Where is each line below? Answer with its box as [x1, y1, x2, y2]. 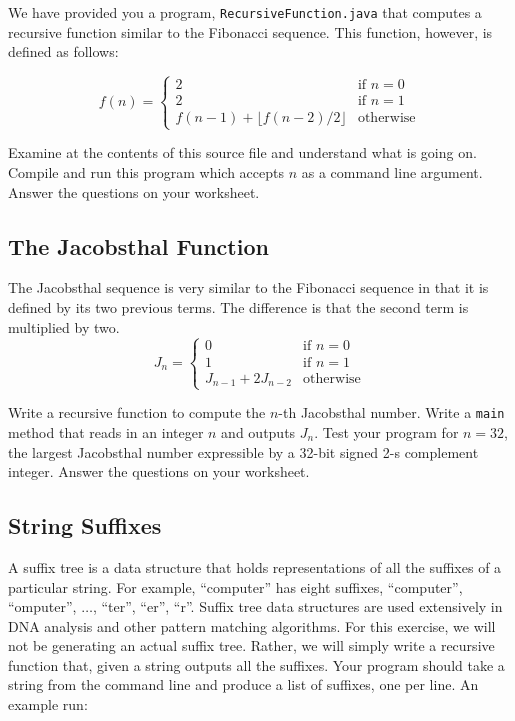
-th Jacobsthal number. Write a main [278, 402, 505, 423]
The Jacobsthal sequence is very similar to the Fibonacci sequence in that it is [8, 277, 489, 298]
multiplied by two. [8, 316, 120, 337]
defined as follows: [8, 41, 119, 62]
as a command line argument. [301, 162, 483, 183]
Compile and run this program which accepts [8, 162, 284, 183]
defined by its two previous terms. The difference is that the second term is [8, 297, 469, 318]
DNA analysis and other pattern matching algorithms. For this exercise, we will [8, 615, 496, 636]
